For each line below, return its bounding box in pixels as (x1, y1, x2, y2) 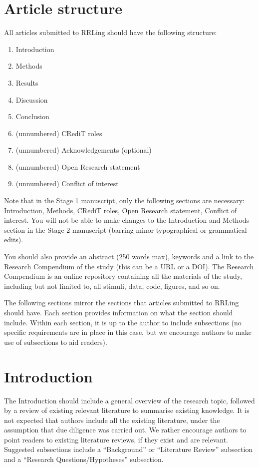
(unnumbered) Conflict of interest (15, 178, 119, 189)
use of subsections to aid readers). (4, 336, 107, 347)
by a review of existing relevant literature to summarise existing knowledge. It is (4, 405, 250, 415)
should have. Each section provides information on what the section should (4, 307, 233, 317)
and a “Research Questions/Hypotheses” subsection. (4, 454, 164, 464)
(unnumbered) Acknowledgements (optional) (15, 145, 152, 155)
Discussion (15, 94, 48, 105)
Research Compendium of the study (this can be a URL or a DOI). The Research (4, 261, 254, 271)
